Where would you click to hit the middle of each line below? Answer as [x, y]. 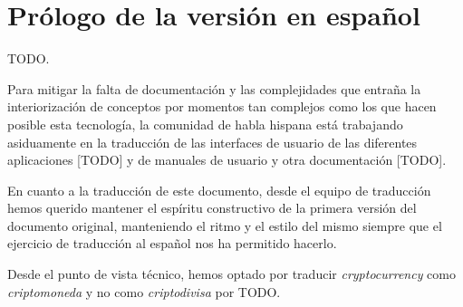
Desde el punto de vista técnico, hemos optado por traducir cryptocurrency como [231, 274]
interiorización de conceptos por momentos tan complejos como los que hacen [222, 106]
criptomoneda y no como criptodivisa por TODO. [144, 291]
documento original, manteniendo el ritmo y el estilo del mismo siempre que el [225, 225]
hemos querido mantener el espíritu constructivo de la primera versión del [212, 208]
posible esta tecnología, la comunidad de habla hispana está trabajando [205, 124]
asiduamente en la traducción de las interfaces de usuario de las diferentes [212, 142]
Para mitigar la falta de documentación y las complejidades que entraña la [214, 88]
